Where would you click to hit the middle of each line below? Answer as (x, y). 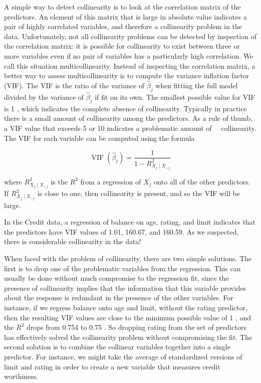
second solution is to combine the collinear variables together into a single (117, 347)
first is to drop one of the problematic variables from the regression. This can (122, 268)
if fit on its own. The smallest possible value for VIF (175, 97)
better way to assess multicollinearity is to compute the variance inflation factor (127, 75)
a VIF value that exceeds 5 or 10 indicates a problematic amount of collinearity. (130, 128)
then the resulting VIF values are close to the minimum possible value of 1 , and (127, 317)
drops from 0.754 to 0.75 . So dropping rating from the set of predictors (137, 327)
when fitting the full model (197, 85)
